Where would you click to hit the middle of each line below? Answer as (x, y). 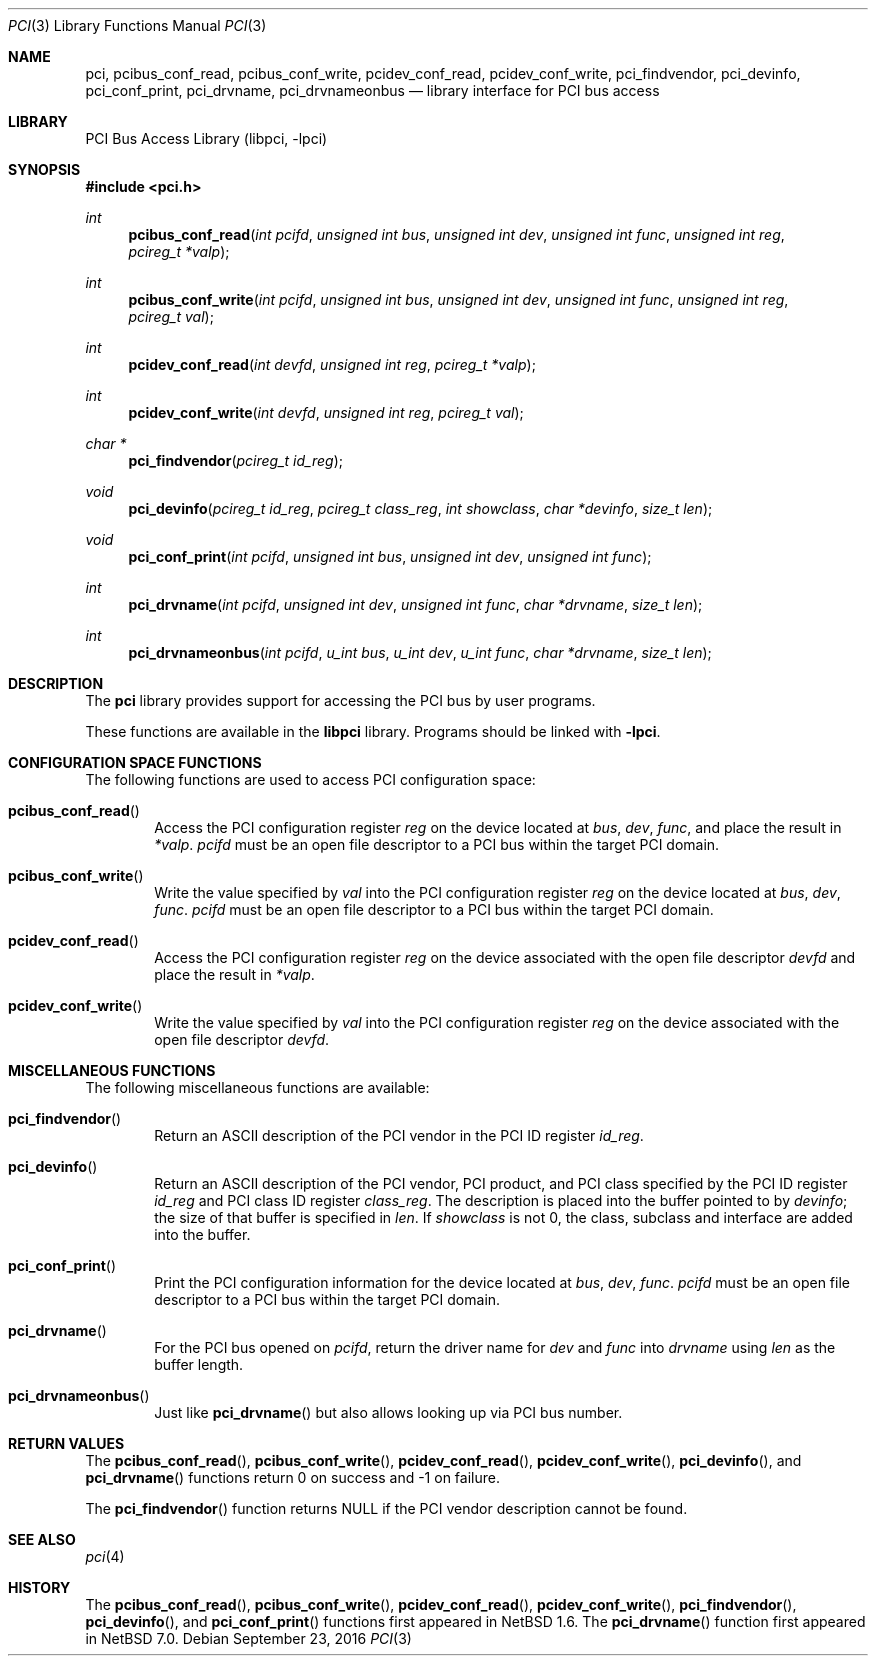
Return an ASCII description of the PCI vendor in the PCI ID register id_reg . (399, 1135)
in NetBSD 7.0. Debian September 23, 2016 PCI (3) (248, 1638)
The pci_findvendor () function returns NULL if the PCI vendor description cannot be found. (386, 1508)
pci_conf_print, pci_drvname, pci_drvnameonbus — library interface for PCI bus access (372, 90)
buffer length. (199, 1364)
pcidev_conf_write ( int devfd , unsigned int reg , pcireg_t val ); (326, 412)
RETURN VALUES (66, 1443)
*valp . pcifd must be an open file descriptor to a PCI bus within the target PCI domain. (437, 844)
